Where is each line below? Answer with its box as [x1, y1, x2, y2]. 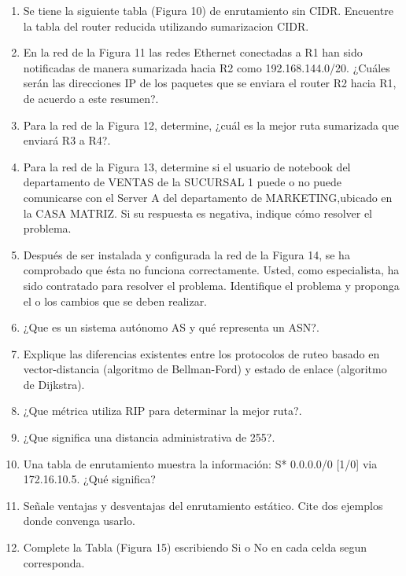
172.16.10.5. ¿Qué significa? [23, 471, 156, 487]
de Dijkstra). [23, 376, 85, 392]
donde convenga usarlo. [23, 512, 135, 529]
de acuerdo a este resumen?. [23, 90, 159, 106]
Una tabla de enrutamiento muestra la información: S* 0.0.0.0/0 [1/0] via [23, 455, 378, 471]
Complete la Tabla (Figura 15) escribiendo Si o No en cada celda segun [23, 539, 367, 556]
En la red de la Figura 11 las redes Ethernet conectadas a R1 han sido [23, 44, 363, 61]
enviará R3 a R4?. [23, 132, 111, 149]
